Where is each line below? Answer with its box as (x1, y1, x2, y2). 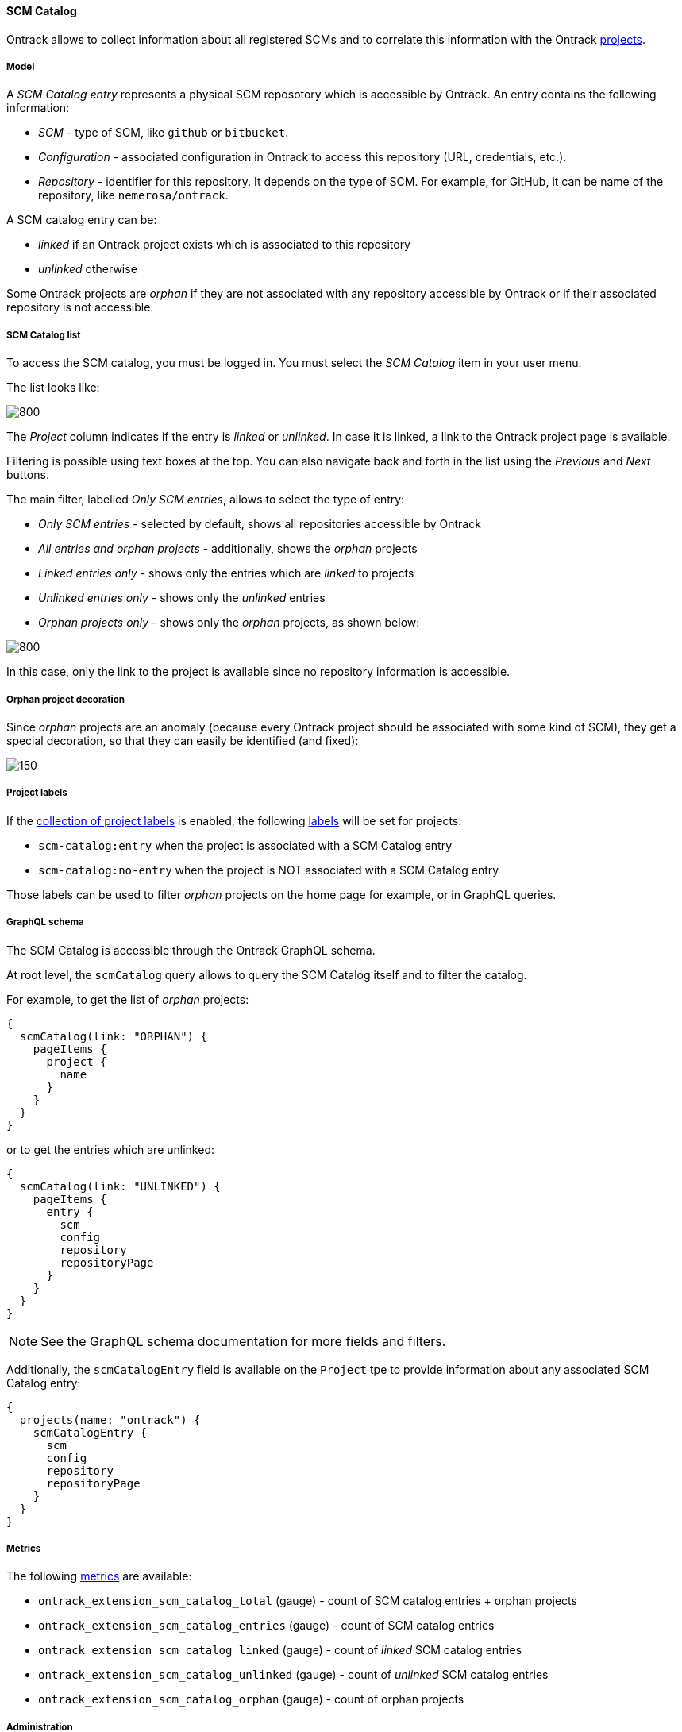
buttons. (6, 468, 49, 482)
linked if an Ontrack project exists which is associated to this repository (38, 237, 410, 252)
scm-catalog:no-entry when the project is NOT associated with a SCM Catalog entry (38, 862, 499, 877)
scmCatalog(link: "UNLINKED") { (19, 1179, 221, 1193)
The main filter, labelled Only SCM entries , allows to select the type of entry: (6, 492, 405, 507)
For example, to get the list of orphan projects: (6, 992, 249, 1006)
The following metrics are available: (6, 1569, 192, 1583)
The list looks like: (6, 380, 100, 395)
